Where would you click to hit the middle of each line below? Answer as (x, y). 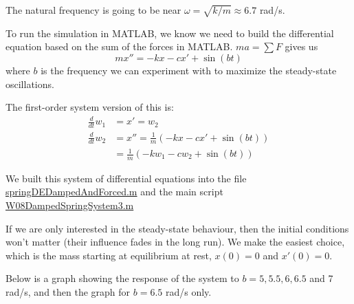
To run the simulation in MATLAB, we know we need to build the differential (170, 33)
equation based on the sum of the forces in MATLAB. (119, 46)
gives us (301, 46)
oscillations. (30, 84)
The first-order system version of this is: (90, 107)
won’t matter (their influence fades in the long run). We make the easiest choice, (175, 242)
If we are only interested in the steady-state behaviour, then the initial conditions (177, 228)
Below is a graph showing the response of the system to (122, 278)
